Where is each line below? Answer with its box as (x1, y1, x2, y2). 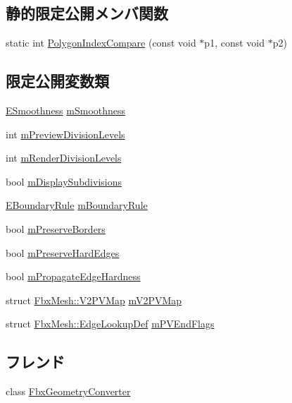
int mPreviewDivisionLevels (6, 126, 125, 141)
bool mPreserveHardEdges (6, 245, 120, 260)
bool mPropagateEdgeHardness (6, 269, 141, 284)
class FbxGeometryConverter (6, 384, 131, 399)
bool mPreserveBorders (6, 221, 106, 236)
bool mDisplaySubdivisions (6, 174, 122, 188)
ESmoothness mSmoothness (6, 103, 126, 117)
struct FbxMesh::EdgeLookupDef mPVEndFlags (6, 316, 215, 331)
